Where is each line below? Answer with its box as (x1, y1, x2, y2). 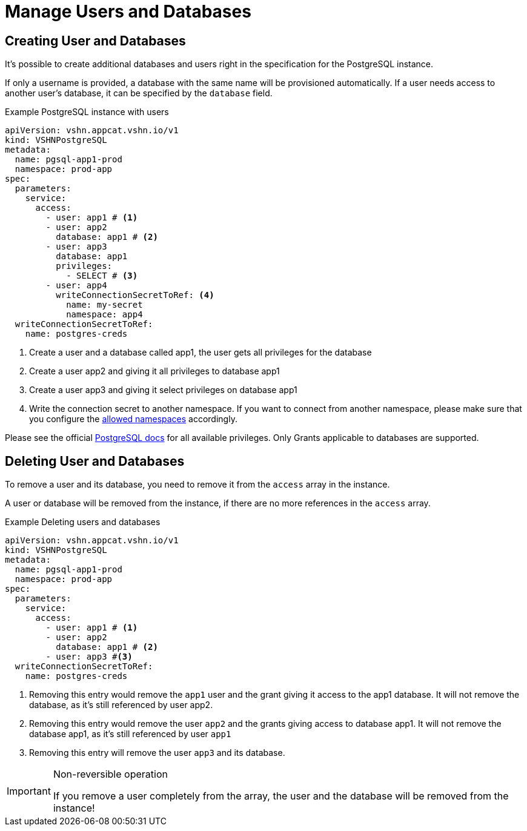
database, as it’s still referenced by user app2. (29, 700, 213, 710)
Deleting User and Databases (5, 453, 185, 469)
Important (7, 785, 51, 798)
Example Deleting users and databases (5, 517, 161, 528)
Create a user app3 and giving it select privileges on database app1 (29, 385, 297, 396)
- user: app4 (45, 280, 107, 291)
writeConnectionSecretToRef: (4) (56, 290, 214, 300)
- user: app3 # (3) (45, 652, 133, 662)
